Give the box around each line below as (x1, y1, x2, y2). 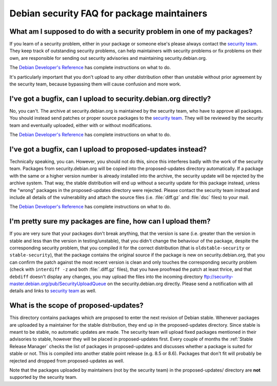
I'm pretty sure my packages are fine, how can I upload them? (9, 217, 211, 226)
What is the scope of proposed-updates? (9, 301, 144, 310)
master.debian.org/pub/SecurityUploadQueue (9, 281, 106, 287)
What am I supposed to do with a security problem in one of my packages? (9, 27, 253, 36)
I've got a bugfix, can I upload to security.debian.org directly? (9, 94, 211, 103)
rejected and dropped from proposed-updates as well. (9, 357, 125, 363)
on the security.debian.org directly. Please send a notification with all (107, 281, 253, 287)
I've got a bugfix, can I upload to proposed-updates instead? (9, 145, 207, 154)
